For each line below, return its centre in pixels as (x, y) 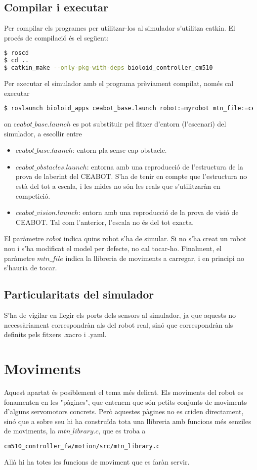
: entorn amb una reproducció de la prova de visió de (158, 212)
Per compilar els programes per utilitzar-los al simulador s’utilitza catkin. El (120, 28)
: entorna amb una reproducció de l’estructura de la (165, 166)
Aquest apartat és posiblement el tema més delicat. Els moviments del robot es (124, 392)
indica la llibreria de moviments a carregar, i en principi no (155, 258)
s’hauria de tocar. (31, 268)
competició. (33, 195)
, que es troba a (122, 431)
